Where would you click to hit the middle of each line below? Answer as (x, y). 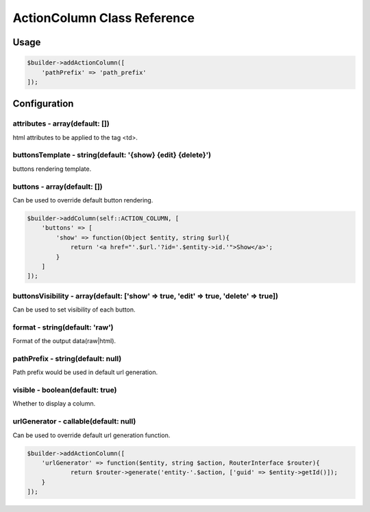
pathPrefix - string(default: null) (67, 358)
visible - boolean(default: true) (65, 390)
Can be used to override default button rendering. (83, 200)
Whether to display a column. (54, 404)
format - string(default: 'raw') (63, 327)
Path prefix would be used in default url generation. (85, 372)
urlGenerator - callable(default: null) (74, 421)
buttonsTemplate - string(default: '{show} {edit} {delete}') (112, 155)
